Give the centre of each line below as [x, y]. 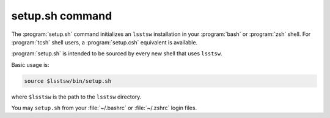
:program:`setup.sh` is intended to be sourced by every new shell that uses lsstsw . [117, 54]
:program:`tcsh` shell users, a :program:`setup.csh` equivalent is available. [105, 42]
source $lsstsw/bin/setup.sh [68, 81]
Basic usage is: [30, 64]
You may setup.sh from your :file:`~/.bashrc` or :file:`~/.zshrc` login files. [104, 108]
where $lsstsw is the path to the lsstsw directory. [76, 97]
